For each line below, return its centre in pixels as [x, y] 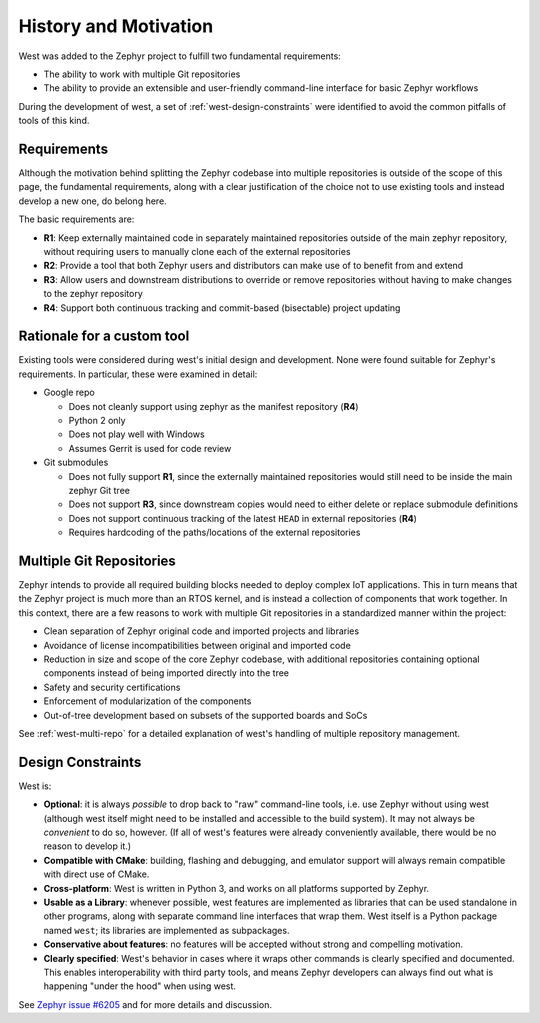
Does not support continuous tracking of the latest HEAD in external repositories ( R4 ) [242, 518]
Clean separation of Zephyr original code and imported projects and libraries [201, 631]
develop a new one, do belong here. [92, 201]
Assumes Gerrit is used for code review [150, 448]
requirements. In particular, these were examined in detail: [138, 374]
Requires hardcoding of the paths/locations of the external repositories [214, 532]
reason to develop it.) [87, 846]
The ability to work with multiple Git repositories [142, 74]
